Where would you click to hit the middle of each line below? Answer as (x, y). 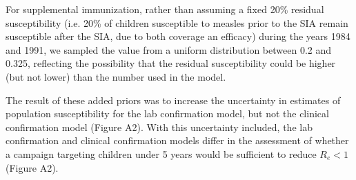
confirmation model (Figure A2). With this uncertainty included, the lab (159, 127)
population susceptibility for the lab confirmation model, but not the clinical (167, 113)
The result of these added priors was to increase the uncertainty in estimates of (173, 100)
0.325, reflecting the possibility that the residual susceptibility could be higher (171, 63)
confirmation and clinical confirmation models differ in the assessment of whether (177, 140)
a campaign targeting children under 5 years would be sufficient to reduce (161, 153)
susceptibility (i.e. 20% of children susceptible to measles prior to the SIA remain (177, 22)
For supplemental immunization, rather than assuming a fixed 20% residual (165, 9)
